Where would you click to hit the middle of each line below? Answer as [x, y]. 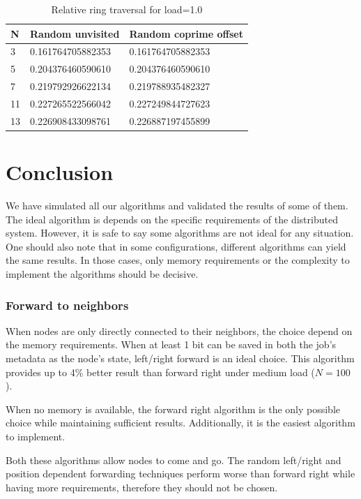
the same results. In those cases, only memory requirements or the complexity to [178, 260]
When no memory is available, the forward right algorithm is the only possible [173, 409]
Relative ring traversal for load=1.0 [127, 9]
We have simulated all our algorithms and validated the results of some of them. [177, 206]
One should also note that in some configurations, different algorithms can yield [176, 246]
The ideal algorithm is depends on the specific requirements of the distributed [172, 219]
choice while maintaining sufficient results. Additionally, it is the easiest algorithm [180, 423]
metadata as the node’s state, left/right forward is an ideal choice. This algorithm [180, 358]
